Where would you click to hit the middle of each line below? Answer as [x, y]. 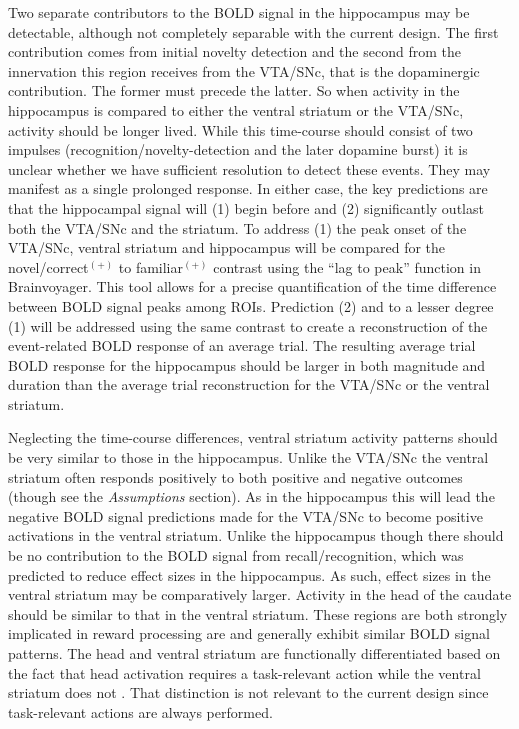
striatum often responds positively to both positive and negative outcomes [235, 476]
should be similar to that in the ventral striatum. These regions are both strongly [258, 613]
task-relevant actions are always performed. [140, 711]
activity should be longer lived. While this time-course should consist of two [240, 129]
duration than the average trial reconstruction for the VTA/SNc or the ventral [249, 384]
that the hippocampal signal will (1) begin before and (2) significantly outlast [246, 207]
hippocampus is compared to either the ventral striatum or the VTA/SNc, [236, 109]
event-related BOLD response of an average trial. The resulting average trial [242, 345]
